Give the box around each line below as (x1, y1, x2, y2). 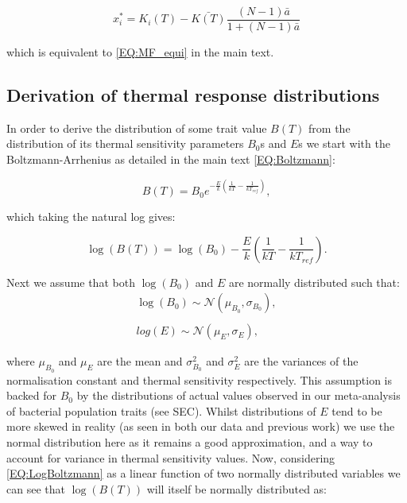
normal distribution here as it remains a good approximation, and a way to (6, 434, 373, 450)
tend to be (331, 402, 382, 419)
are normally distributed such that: (228, 273, 400, 290)
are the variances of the (244, 353, 359, 370)
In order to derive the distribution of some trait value (6, 119, 267, 136)
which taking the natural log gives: (6, 208, 176, 225)
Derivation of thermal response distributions (6, 83, 380, 107)
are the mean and (97, 353, 183, 370)
